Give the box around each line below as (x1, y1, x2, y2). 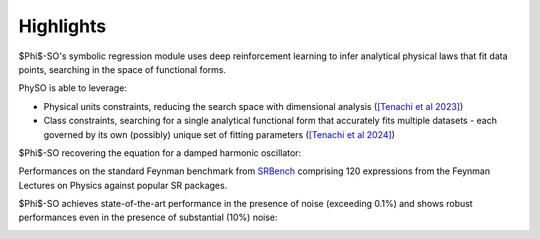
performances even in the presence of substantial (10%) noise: (18, 211, 279, 224)
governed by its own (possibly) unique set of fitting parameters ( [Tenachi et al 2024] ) (43, 128, 395, 140)
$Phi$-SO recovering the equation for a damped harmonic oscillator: (18, 146, 302, 159)
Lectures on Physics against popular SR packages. (18, 179, 228, 191)
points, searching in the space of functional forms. (18, 63, 227, 75)
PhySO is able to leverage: (18, 82, 127, 94)
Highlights (18, 15, 107, 37)
